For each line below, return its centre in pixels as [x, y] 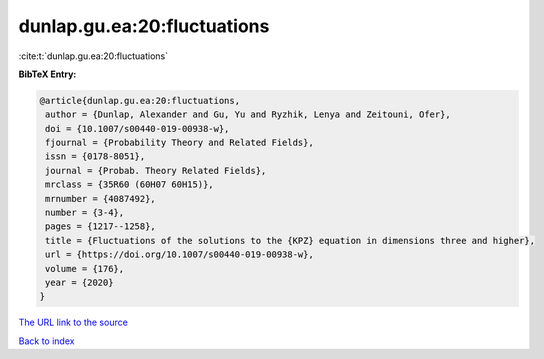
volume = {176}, [85, 268]
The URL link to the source [73, 322]
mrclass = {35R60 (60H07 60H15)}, [129, 184]
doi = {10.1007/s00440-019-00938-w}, [137, 128]
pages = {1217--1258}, [101, 226]
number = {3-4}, [85, 213]
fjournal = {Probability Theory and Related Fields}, [179, 143]
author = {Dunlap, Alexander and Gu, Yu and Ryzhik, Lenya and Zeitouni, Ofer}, [248, 114]
